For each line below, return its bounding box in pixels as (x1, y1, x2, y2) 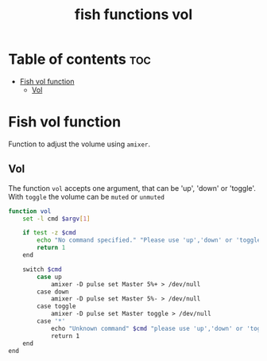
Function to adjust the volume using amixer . (8, 139, 151, 149)
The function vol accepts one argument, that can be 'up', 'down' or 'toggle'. (8, 183, 257, 192)
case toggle (37, 302, 77, 311)
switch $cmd (22, 265, 62, 274)
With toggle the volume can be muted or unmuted (8, 192, 165, 201)
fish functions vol (74, 6, 193, 24)
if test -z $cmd (22, 229, 77, 237)
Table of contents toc (8, 50, 151, 68)
